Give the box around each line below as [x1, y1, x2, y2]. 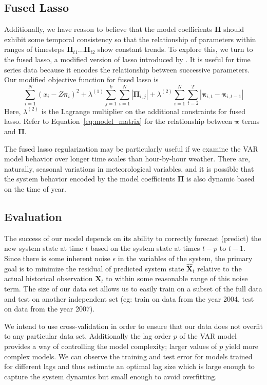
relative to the [197, 263, 242, 273]
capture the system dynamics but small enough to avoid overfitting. [4, 371, 217, 381]
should [223, 24, 244, 34]
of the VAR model [179, 331, 237, 341]
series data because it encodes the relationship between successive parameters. [4, 64, 250, 75]
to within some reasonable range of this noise [106, 273, 248, 284]
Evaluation [4, 209, 62, 225]
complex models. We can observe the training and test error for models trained [4, 351, 253, 361]
